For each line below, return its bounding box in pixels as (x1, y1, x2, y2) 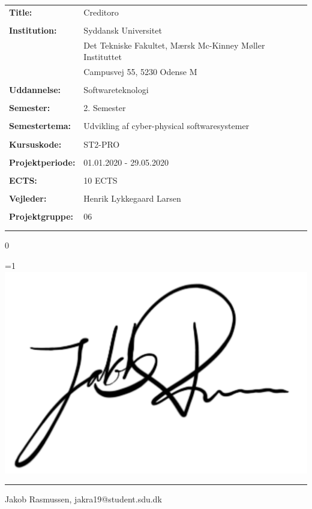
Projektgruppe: (9, 209, 74, 222)
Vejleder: (9, 191, 47, 204)
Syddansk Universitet (83, 23, 162, 36)
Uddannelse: (9, 83, 61, 96)
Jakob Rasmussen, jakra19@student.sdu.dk (5, 493, 162, 505)
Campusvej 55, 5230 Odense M (83, 65, 197, 78)
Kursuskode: (9, 137, 62, 150)
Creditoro (83, 5, 119, 18)
